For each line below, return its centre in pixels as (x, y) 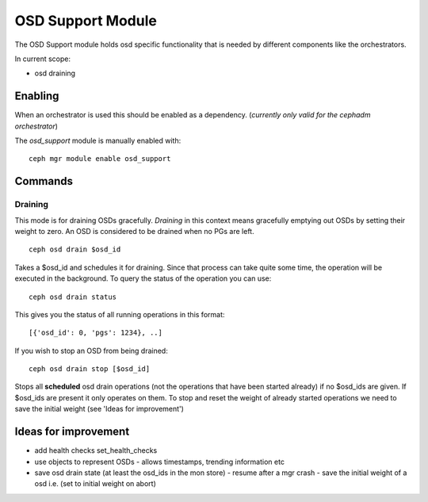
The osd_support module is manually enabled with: (98, 141)
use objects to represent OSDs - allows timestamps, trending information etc (160, 462)
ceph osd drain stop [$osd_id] (90, 369)
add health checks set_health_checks (96, 450)
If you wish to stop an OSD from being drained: (91, 351)
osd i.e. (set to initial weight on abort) (95, 484)
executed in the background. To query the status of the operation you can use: (143, 278)
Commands (44, 181)
